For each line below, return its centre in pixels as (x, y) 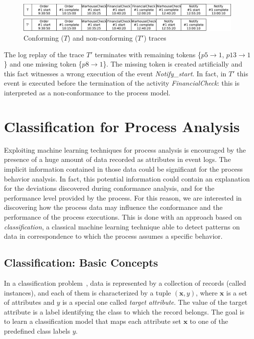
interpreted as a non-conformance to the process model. (87, 93)
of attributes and (29, 302)
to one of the (209, 321)
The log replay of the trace (44, 54)
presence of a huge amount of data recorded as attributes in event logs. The (117, 159)
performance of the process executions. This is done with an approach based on (123, 216)
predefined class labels (37, 330)
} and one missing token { (43, 64)
